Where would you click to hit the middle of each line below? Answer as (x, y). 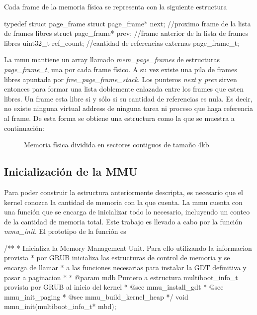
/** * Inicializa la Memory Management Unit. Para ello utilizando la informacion (128, 248)
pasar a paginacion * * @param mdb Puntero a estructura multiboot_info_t (121, 277)
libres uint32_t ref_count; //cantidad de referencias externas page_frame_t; (122, 43)
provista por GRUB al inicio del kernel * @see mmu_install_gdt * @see (114, 287)
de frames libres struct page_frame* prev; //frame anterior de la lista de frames (126, 33)
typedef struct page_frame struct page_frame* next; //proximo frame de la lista (128, 23)
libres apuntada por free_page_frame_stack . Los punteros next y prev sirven (121, 79)
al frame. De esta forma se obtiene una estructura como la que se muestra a (119, 118)
